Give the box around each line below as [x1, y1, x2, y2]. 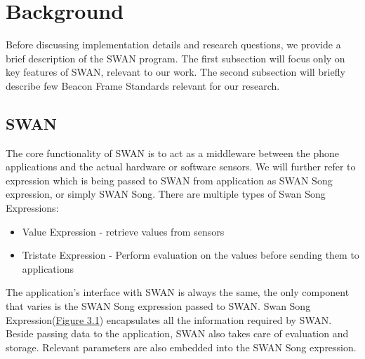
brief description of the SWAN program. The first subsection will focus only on [6, 50, 345, 65]
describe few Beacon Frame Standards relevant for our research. [6, 78, 280, 93]
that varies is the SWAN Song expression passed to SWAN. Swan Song [6, 299, 311, 313]
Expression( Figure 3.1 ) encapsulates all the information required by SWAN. [6, 312, 332, 327]
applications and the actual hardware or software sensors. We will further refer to [6, 159, 356, 174]
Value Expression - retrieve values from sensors [22, 224, 225, 238]
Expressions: [6, 201, 59, 215]
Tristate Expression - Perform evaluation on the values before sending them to [22, 248, 359, 262]
